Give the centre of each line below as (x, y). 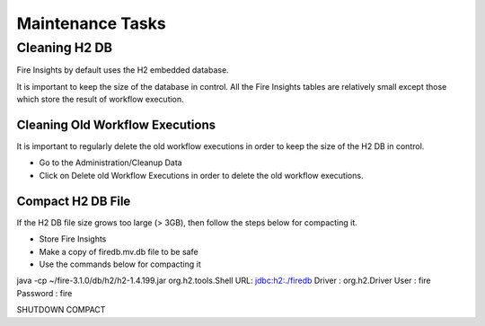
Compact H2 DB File (74, 201)
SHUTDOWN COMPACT (61, 310)
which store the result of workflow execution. (100, 100)
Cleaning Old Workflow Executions (116, 124)
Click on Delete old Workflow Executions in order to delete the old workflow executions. (201, 175)
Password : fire (44, 293)
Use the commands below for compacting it (120, 264)
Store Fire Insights (73, 239)
